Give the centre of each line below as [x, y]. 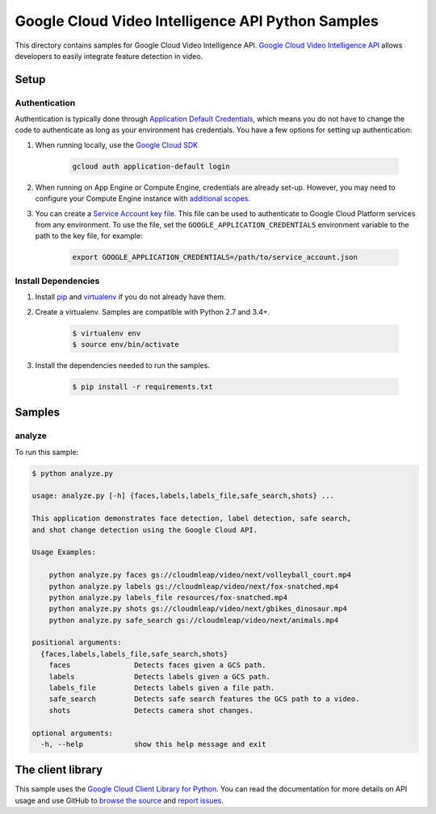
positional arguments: [77, 643]
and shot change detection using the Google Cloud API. [145, 530]
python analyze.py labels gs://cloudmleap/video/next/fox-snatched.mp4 [194, 586]
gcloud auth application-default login [151, 166]
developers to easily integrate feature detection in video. [109, 56]
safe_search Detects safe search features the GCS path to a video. [204, 699]
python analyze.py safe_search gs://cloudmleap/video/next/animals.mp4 [194, 620]
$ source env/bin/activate [126, 344]
